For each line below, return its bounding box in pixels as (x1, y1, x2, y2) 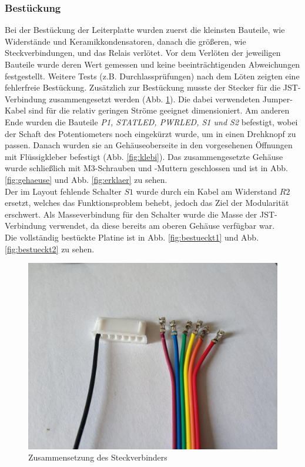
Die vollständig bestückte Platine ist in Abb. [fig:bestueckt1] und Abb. (5, 231, 259, 243)
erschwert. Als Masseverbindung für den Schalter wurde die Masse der (5, 208, 257, 220)
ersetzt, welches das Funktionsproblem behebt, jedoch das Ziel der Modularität (5, 196, 289, 209)
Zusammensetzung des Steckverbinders (28, 451, 167, 463)
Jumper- (262, 92, 293, 105)
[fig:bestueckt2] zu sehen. (5, 242, 95, 255)
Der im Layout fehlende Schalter (5, 185, 122, 197)
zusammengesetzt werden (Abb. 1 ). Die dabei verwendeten (49, 92, 260, 105)
